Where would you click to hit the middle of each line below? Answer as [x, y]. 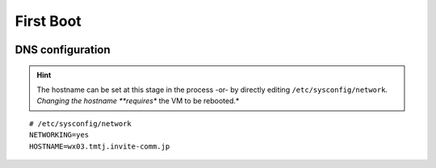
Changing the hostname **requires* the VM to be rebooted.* [138, 101]
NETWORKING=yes [59, 135]
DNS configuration [63, 50]
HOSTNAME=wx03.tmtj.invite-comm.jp [100, 146]
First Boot [48, 21]
